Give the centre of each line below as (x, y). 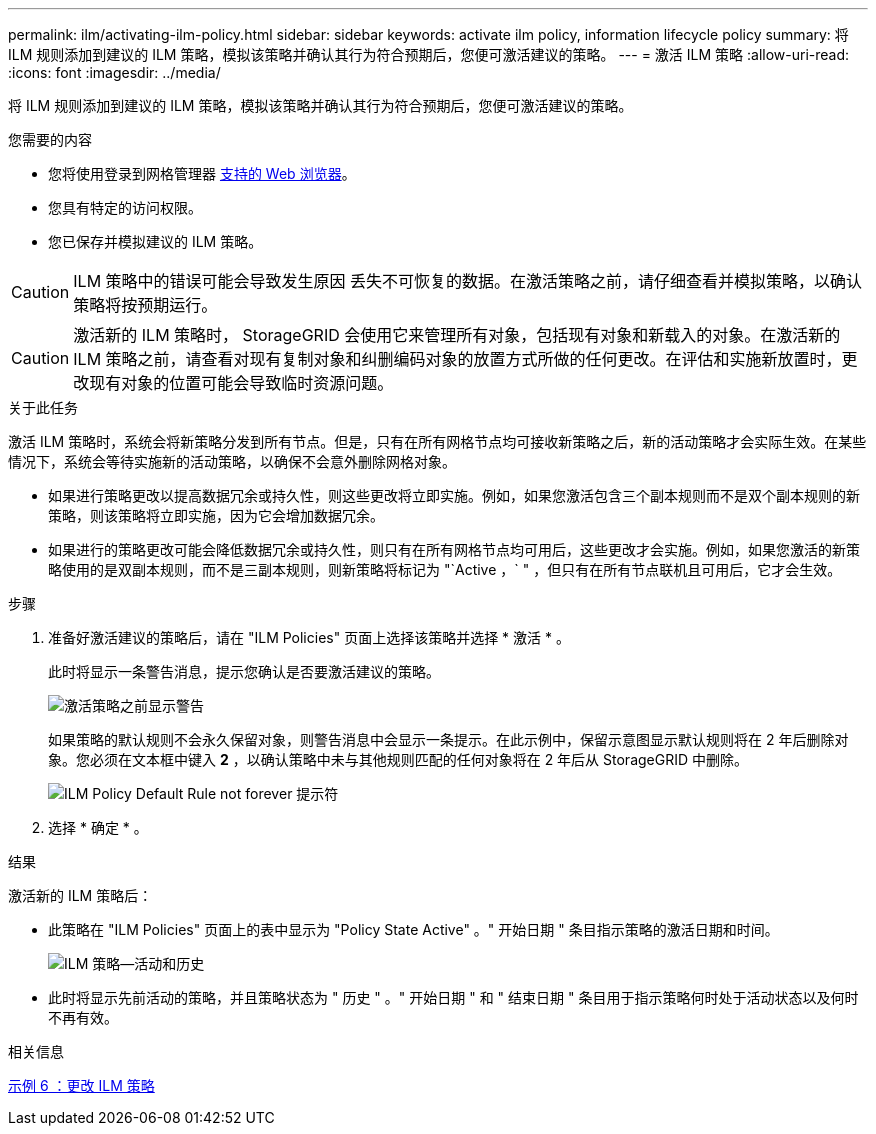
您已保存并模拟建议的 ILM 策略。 (155, 241)
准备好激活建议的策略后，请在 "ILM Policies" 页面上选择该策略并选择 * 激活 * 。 (309, 637)
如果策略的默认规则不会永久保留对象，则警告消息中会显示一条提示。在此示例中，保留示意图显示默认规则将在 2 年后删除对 (448, 739)
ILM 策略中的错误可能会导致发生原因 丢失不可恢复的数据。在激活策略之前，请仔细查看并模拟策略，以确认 (468, 281)
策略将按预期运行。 (145, 305)
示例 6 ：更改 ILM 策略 (81, 1085)
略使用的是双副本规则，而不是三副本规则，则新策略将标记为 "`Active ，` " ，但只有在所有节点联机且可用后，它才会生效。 (445, 569)
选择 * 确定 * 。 (98, 827)
